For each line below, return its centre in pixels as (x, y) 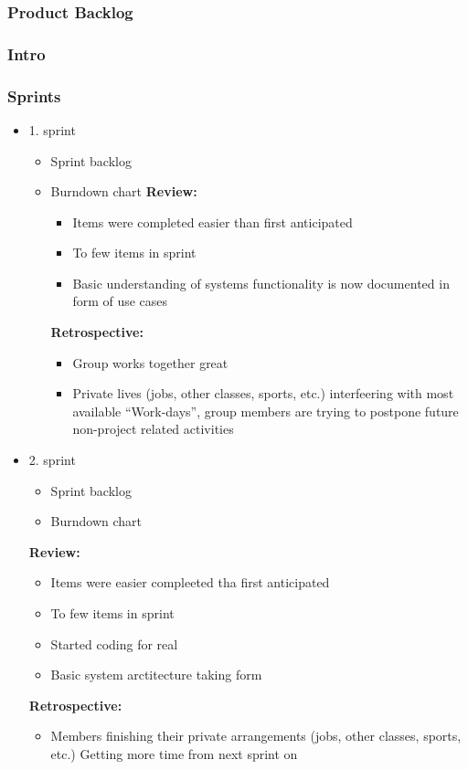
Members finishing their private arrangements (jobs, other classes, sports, (256, 736)
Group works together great (150, 362)
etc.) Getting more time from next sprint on (174, 753)
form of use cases (120, 301)
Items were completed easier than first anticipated (213, 222)
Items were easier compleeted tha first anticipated (190, 582)
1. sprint (52, 129)
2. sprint (52, 460)
